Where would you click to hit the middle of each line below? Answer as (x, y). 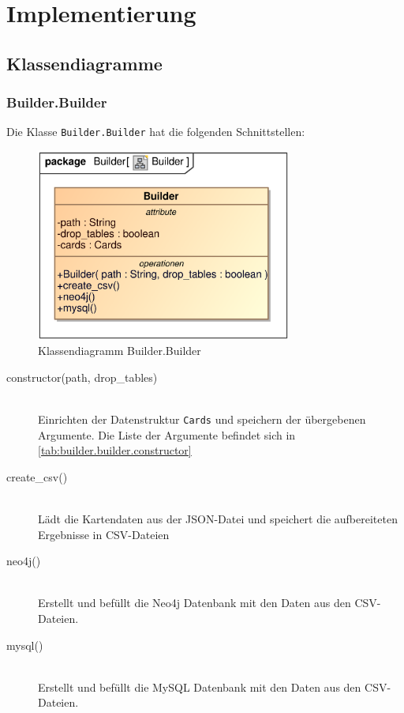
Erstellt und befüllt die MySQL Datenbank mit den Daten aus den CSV (213, 687)
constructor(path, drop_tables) (82, 377)
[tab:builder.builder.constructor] (115, 450)
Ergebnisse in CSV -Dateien (104, 534)
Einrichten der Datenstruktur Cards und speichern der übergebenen (202, 419)
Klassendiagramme (84, 63)
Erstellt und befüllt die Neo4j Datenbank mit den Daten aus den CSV (208, 603)
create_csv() (37, 476)
